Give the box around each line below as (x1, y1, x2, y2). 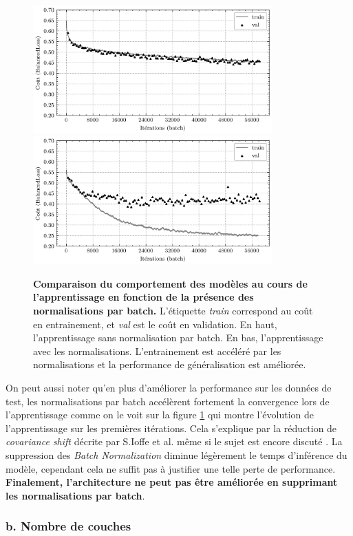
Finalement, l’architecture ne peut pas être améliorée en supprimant (6, 475, 338, 489)
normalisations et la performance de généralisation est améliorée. (33, 357, 306, 372)
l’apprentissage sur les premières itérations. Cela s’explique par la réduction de (6, 420, 337, 435)
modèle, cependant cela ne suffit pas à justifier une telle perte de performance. (6, 461, 336, 475)
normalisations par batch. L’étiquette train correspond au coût (33, 303, 313, 318)
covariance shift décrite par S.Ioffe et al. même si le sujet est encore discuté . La (6, 434, 343, 449)
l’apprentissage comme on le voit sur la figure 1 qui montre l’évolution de (6, 407, 314, 422)
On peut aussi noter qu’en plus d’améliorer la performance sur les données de (6, 380, 332, 395)
